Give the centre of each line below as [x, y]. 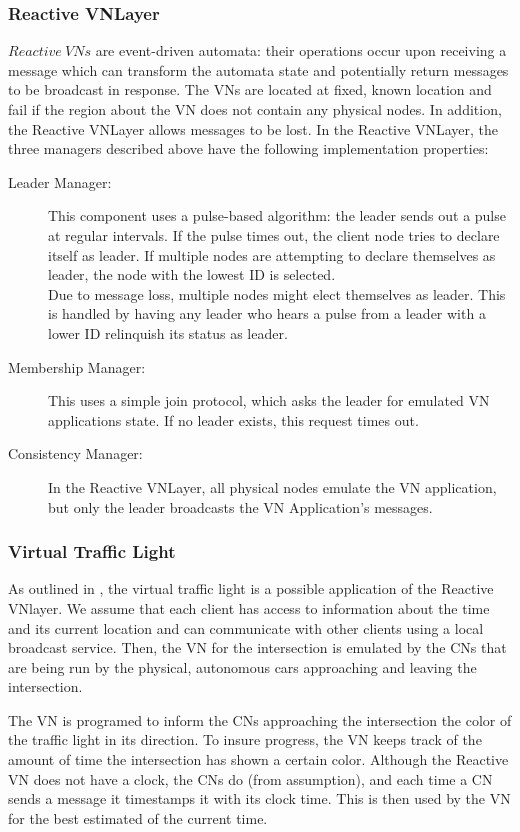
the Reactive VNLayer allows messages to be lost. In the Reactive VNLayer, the [253, 128]
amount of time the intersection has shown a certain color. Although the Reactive [258, 759]
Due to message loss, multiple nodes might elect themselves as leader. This [277, 293]
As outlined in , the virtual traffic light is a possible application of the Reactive [251, 588]
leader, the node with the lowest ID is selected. [192, 274]
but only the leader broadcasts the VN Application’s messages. [240, 506]
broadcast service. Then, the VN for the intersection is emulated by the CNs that [257, 647]
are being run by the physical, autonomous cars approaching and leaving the [242, 666]
